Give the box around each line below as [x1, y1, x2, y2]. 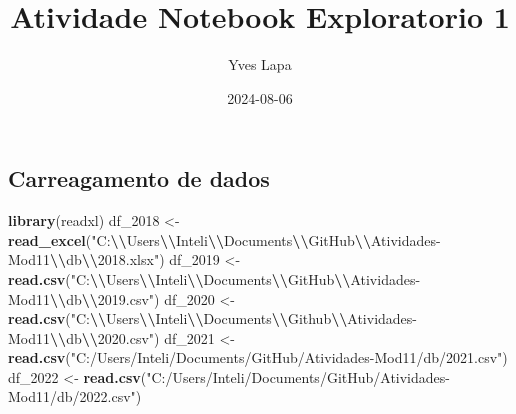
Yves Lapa [228, 54, 292, 75]
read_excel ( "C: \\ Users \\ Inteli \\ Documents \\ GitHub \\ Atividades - [8, 229, 441, 250]
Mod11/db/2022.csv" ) [8, 386, 142, 407]
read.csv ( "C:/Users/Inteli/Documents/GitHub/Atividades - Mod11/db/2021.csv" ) [8, 347, 508, 368]
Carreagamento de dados [8, 163, 270, 194]
